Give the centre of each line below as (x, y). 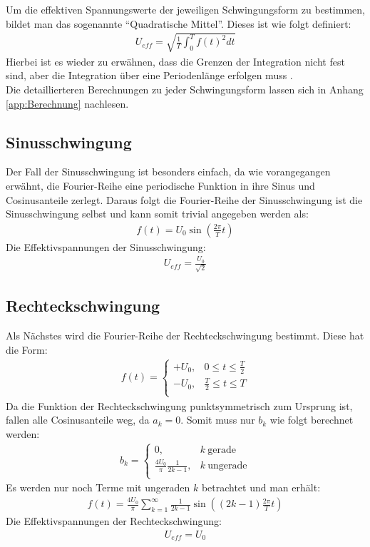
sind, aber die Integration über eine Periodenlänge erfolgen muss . (149, 75)
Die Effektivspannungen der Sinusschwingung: (106, 246)
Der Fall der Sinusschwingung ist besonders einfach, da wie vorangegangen (168, 172)
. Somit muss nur (218, 420)
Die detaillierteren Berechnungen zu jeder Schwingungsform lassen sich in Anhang (185, 89)
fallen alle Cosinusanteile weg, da (78, 420)
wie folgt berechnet (312, 420)
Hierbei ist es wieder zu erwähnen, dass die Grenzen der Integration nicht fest (175, 61)
